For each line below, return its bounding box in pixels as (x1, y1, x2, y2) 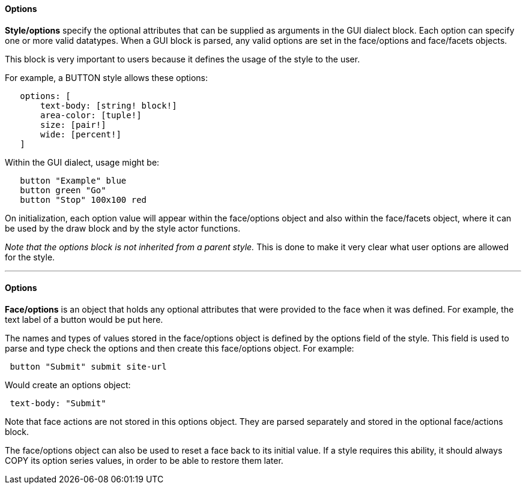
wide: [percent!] (40, 129, 121, 139)
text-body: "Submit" (10, 398, 106, 408)
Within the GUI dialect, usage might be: (5, 157, 160, 167)
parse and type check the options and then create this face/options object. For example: (5, 343, 354, 353)
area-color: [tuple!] (40, 110, 142, 120)
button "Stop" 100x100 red (20, 194, 147, 205)
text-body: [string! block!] (40, 100, 177, 110)
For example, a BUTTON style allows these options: (5, 72, 208, 83)
